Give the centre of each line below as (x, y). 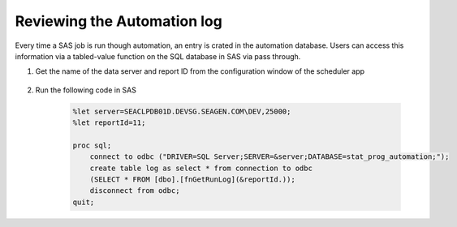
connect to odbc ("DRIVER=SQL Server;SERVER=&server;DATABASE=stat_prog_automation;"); (269, 157)
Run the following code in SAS (86, 90)
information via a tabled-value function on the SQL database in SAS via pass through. (158, 56)
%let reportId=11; (109, 123)
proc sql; (92, 145)
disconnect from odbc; (135, 191)
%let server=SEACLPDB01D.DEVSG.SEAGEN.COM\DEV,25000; (182, 111)
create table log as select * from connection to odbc (201, 168)
